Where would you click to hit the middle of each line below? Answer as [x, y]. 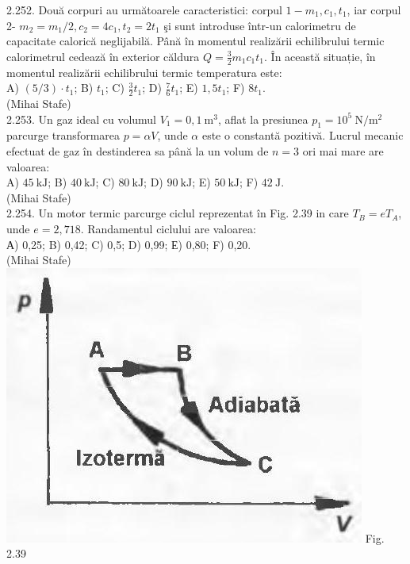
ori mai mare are [343, 151]
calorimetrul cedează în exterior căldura [103, 56]
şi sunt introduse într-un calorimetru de [260, 25]
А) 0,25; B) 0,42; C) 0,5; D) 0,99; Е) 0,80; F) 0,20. [129, 244]
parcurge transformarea [63, 135]
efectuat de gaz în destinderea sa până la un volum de [138, 151]
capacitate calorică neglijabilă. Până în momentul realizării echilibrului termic [195, 41]
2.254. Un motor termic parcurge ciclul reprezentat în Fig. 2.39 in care [178, 213]
